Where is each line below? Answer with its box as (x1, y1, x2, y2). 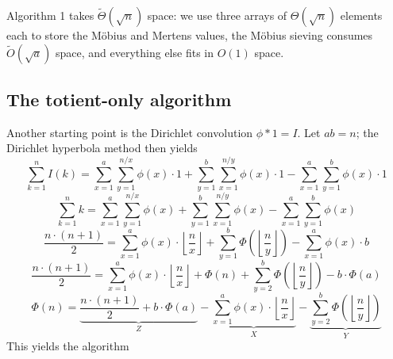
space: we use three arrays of (147, 7, 287, 23)
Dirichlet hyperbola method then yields (6, 139, 198, 156)
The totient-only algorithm (6, 86, 232, 111)
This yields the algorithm (6, 338, 129, 354)
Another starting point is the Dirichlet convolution (6, 124, 253, 140)
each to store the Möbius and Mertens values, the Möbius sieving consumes (6, 27, 373, 43)
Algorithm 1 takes (6, 7, 94, 23)
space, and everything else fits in (56, 44, 214, 60)
